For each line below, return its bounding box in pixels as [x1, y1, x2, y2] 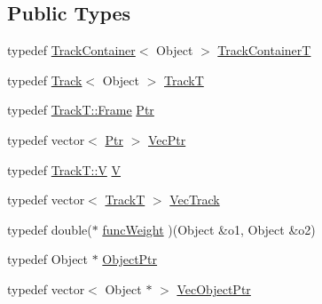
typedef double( [7, 220, 92, 238]
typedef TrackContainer [7, 41, 136, 60]
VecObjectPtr [177, 279, 251, 298]
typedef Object [7, 250, 89, 268]
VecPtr [147, 130, 186, 148]
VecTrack [169, 190, 220, 209]
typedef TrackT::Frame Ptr [7, 100, 154, 119]
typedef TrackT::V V [7, 160, 122, 179]
